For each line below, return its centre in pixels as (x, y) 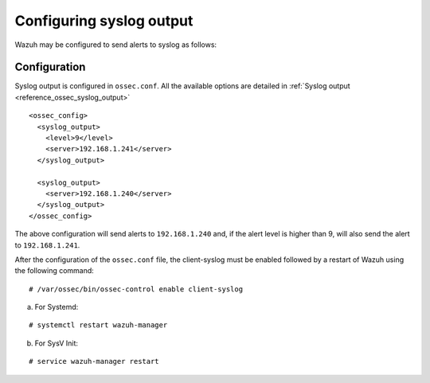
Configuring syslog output (104, 21)
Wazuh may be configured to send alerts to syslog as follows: (116, 45)
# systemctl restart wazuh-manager (98, 325)
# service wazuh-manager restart (94, 362)
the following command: (55, 271)
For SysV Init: (57, 343)
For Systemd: (57, 307)
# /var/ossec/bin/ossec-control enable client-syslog (136, 289)
